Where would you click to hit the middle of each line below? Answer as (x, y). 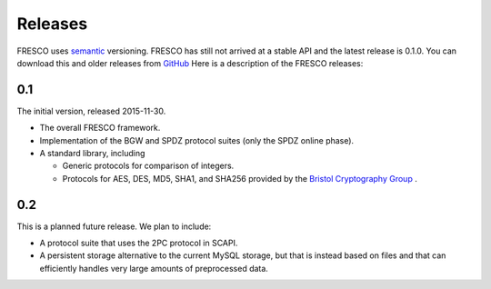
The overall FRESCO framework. (100, 128)
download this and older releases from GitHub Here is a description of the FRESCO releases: (190, 63)
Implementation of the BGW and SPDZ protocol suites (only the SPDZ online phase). (197, 140)
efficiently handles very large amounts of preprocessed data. (154, 268)
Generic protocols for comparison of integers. (148, 166)
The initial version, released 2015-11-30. (91, 111)
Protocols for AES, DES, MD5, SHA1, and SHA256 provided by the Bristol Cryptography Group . (240, 178)
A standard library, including (92, 154)
